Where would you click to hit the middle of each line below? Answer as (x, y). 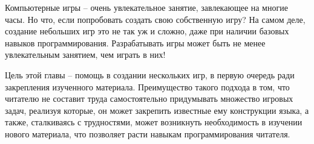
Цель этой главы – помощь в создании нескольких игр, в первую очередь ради (150, 74)
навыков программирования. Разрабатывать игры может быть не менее (135, 42)
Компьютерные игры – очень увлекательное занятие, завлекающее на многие (146, 7)
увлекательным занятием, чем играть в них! (85, 55)
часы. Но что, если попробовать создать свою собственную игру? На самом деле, (155, 19)
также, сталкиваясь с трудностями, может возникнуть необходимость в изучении (154, 122)
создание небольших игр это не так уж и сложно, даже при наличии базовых (147, 31)
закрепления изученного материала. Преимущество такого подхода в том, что (147, 86)
